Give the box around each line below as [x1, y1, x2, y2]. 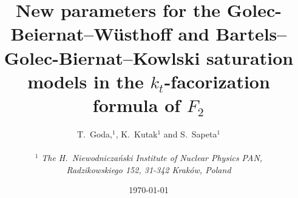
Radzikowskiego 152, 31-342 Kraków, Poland [66, 163, 231, 176]
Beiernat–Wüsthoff [10, 21, 172, 46]
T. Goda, [76, 127, 112, 140]
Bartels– [215, 21, 287, 46]
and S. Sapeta [163, 127, 217, 140]
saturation [206, 45, 294, 70]
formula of [92, 92, 181, 117]
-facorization [164, 68, 270, 93]
